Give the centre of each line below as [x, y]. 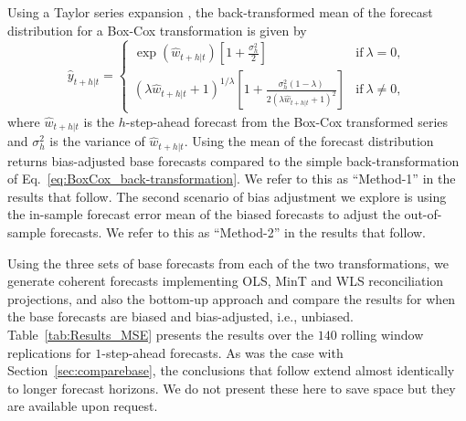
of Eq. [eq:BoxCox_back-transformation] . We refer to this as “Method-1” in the [232, 179]
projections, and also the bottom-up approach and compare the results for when [232, 298]
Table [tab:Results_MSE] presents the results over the [161, 334]
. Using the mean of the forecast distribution [309, 141]
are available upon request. [83, 406]
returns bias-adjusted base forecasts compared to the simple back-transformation [233, 160]
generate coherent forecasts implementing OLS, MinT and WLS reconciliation [226, 281]
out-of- [423, 214]
